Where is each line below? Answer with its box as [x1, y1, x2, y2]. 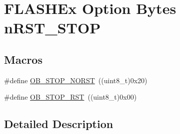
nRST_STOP [4, 17, 101, 38]
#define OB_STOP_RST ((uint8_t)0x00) [4, 92, 137, 102]
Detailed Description [4, 116, 113, 132]
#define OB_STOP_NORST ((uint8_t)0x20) [4, 75, 147, 85]
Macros [4, 51, 42, 67]
